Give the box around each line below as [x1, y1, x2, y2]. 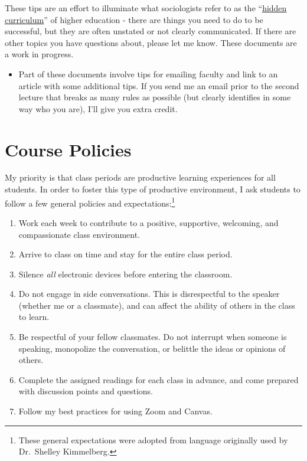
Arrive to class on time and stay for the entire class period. [18, 248, 233, 260]
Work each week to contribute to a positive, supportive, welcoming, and [18, 216, 279, 228]
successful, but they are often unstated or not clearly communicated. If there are [5, 25, 296, 37]
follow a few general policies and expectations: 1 [5, 195, 175, 209]
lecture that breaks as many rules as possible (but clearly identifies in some [18, 91, 291, 103]
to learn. [18, 310, 50, 323]
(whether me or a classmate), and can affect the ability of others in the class [18, 299, 295, 311]
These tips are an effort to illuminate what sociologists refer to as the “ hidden [5, 2, 287, 14]
